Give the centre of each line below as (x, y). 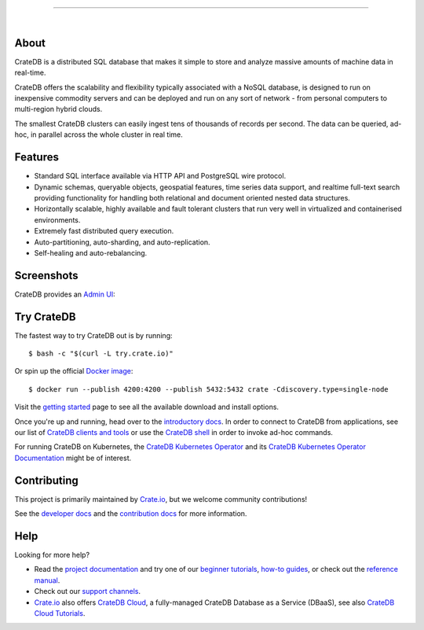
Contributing (46, 480)
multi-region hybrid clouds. (58, 109)
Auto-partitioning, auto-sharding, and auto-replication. (122, 242)
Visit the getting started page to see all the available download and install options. (146, 407)
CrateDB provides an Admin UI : (65, 294)
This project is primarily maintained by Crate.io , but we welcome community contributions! (161, 499)
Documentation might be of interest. (73, 458)
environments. (57, 219)
